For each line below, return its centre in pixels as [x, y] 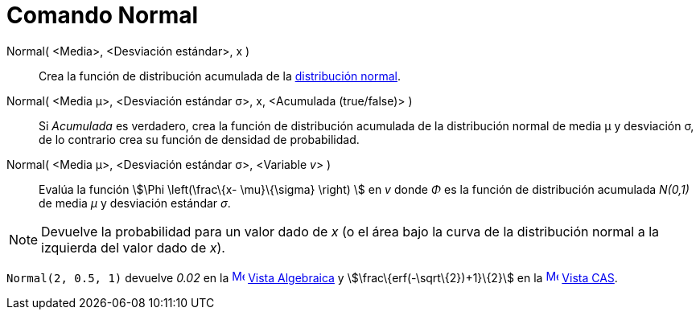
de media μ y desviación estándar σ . [135, 203]
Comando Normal [103, 15]
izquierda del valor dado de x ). [133, 247]
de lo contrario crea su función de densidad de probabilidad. [199, 139]
